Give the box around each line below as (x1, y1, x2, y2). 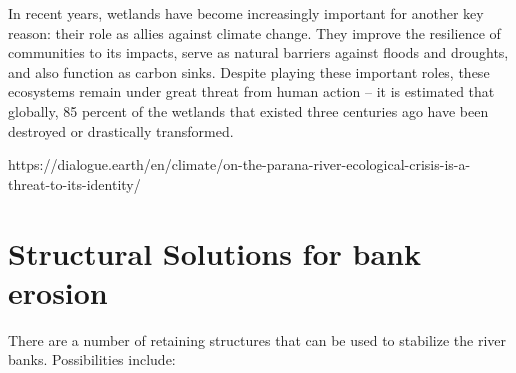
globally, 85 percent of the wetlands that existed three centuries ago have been (8, 100, 489, 121)
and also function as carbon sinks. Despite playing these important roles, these (8, 61, 490, 82)
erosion (8, 271, 108, 312)
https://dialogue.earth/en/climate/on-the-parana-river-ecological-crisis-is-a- (8, 154, 471, 175)
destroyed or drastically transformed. (8, 120, 234, 141)
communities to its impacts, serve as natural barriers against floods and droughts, (8, 42, 509, 63)
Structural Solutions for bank (8, 232, 421, 273)
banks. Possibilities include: (8, 349, 176, 370)
